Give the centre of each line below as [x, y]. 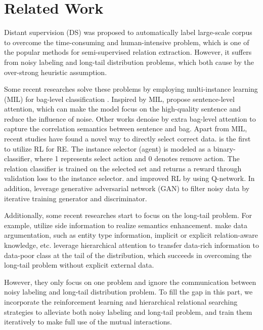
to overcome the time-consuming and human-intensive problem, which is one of [127, 42]
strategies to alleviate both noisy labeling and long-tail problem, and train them [128, 311]
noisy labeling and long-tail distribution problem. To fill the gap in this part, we [128, 292]
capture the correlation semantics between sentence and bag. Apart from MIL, [126, 129]
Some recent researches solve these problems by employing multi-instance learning [131, 89]
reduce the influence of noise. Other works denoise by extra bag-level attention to [130, 118]
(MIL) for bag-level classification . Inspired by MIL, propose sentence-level [119, 99]
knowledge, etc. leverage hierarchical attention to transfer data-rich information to [131, 245]
